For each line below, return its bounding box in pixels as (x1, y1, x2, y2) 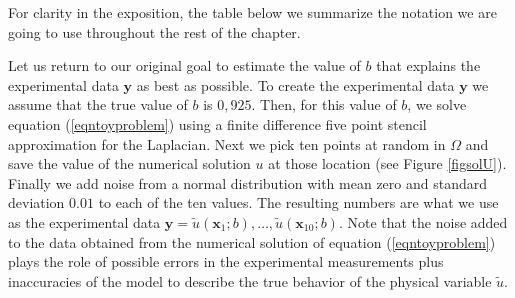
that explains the (376, 55, 481, 76)
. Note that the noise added (338, 211, 508, 232)
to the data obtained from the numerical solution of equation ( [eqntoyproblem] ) (8, 231, 496, 252)
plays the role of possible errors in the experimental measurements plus (8, 251, 444, 272)
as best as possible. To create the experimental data (136, 74, 455, 95)
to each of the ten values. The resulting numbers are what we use (98, 192, 499, 213)
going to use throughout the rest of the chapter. (8, 21, 301, 42)
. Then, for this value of (251, 94, 397, 115)
